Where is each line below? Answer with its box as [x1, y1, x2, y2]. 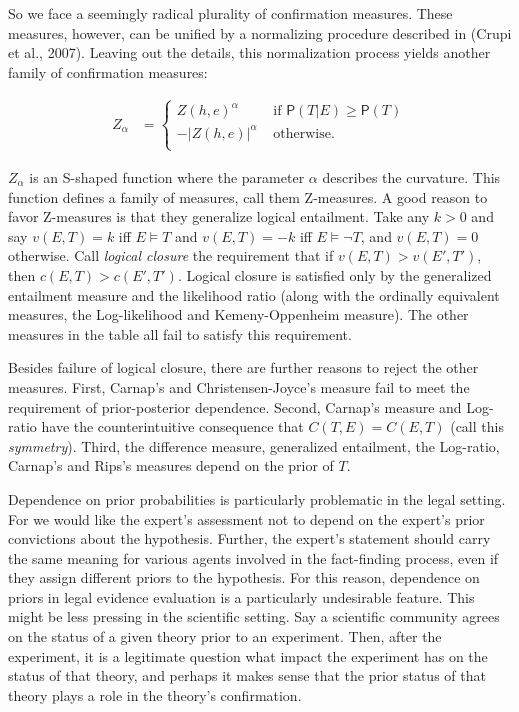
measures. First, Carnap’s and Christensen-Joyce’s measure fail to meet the [8, 376, 470, 397]
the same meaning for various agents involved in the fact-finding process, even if [8, 547, 499, 568]
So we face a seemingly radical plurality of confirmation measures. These [8, 3, 453, 23]
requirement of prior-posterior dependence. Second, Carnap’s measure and [8, 396, 462, 417]
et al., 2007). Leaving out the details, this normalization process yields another [8, 42, 491, 63]
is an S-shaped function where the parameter [29, 167, 305, 187]
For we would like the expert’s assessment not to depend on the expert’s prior [8, 508, 485, 529]
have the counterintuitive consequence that [41, 416, 304, 437]
